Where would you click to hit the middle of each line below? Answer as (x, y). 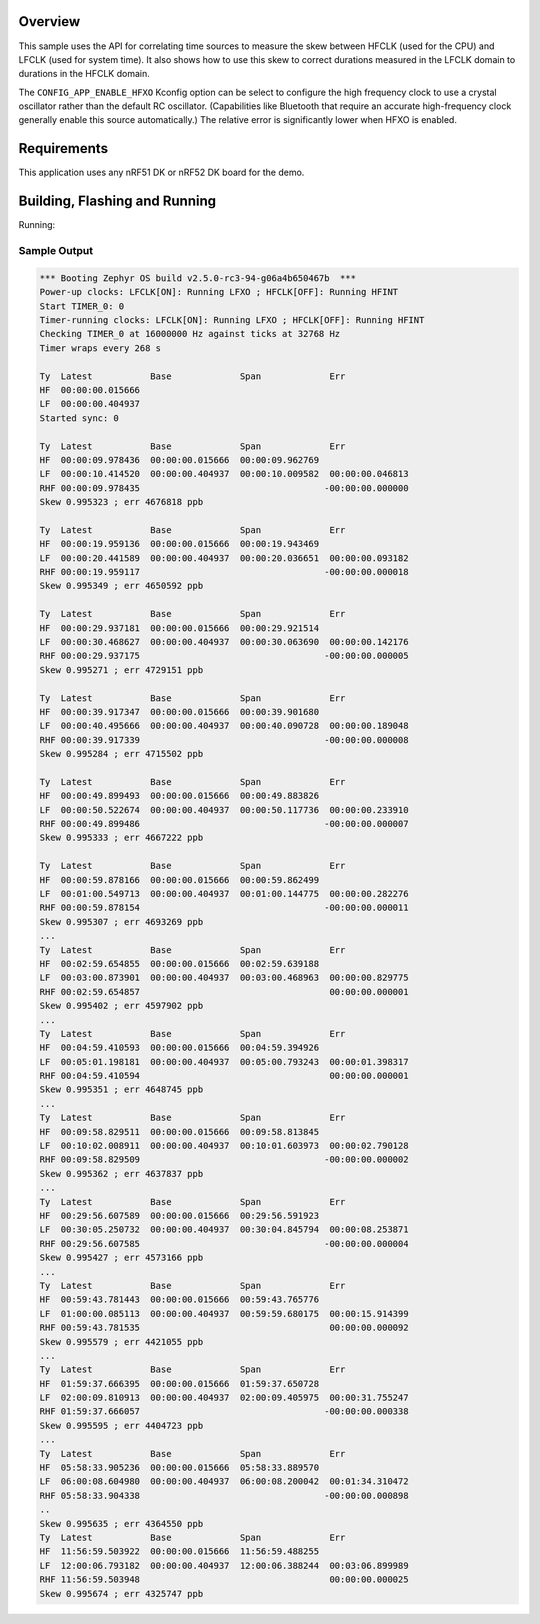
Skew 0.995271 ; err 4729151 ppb (121, 669)
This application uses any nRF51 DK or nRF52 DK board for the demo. (161, 172)
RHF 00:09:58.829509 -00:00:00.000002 (224, 1159)
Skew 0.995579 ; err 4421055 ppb (121, 1341)
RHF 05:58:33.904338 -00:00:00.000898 (224, 1495)
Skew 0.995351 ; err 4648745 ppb (121, 1089)
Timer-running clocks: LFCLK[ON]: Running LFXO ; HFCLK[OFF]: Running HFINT (232, 320)
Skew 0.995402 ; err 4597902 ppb (121, 1006)
